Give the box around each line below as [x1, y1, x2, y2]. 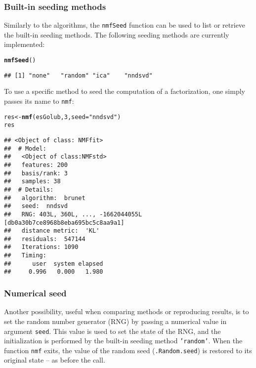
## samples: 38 [4, 178, 61, 185]
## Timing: [4, 252, 46, 259]
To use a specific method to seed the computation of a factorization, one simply [4, 86, 245, 96]
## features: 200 [4, 161, 68, 168]
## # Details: [4, 186, 54, 193]
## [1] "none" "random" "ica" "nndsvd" [4, 72, 153, 79]
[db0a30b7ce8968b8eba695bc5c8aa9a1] [4, 219, 125, 226]
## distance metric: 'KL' [4, 227, 100, 235]
